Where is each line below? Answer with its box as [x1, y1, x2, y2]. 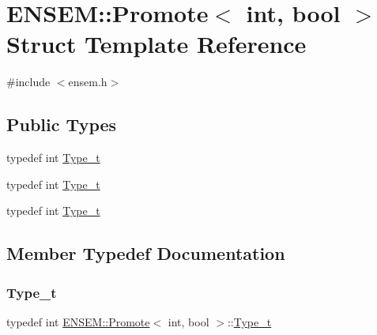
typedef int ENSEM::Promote [6, 313, 150, 329]
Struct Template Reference [6, 28, 307, 60]
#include [6, 73, 51, 90]
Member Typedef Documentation [6, 241, 285, 265]
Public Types [6, 112, 117, 137]
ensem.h [68, 73, 107, 90]
